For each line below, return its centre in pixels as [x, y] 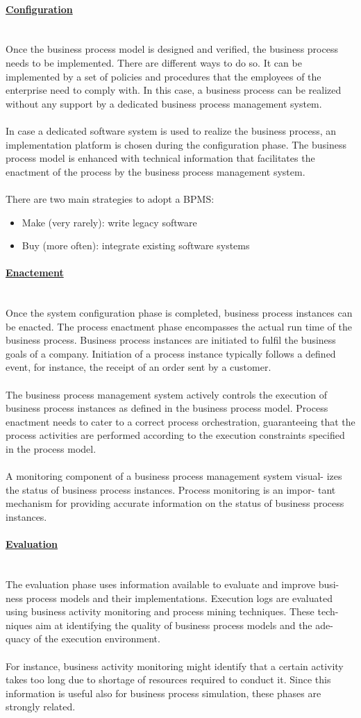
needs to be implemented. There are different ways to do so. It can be [154, 62]
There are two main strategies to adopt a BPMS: [110, 198]
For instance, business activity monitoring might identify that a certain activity [175, 666]
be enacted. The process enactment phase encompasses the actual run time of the [179, 326]
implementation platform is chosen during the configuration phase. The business [176, 144]
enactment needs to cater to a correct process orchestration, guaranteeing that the [180, 421]
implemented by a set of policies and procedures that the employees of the [163, 76]
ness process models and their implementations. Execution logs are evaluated [169, 598]
